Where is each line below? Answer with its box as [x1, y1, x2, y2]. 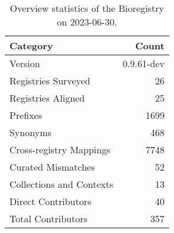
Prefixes [9, 108, 43, 122]
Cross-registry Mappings [9, 143, 111, 156]
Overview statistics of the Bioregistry [9, 1, 165, 15]
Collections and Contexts [9, 177, 114, 191]
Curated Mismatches [9, 160, 95, 174]
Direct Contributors [9, 194, 92, 208]
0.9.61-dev [123, 56, 165, 70]
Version [9, 56, 40, 70]
